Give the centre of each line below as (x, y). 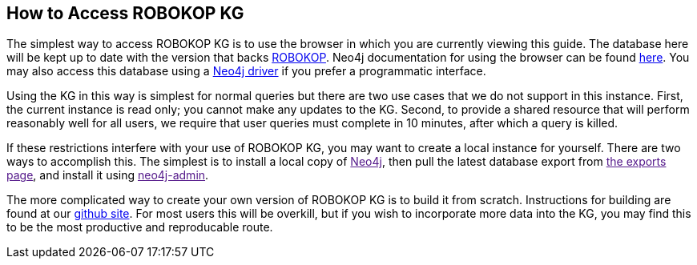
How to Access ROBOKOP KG (125, 13)
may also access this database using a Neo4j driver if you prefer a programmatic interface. (246, 71)
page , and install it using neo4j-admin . (108, 175)
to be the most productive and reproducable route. (140, 227)
